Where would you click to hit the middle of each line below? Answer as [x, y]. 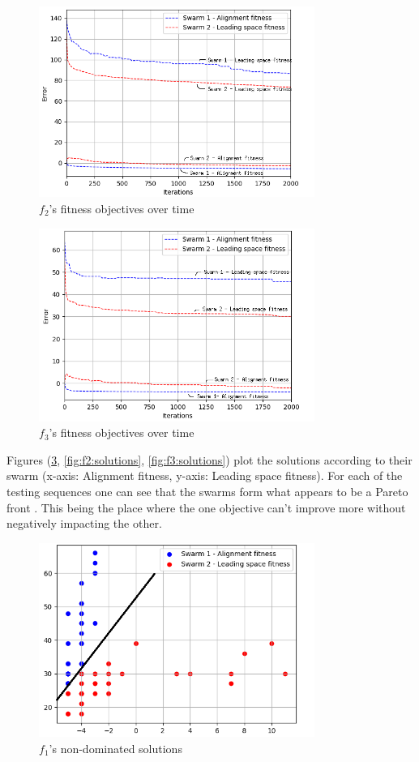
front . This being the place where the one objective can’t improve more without [206, 507]
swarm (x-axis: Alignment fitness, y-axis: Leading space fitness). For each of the [205, 475]
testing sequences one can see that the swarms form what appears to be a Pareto [207, 491]
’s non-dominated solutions [115, 748]
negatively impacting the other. [84, 523]
